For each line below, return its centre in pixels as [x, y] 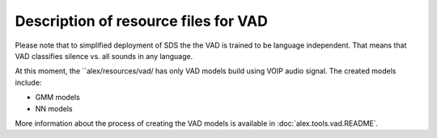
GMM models [57, 98]
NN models [54, 108]
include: [28, 82]
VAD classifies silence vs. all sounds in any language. [104, 56]
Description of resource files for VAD [142, 21]
